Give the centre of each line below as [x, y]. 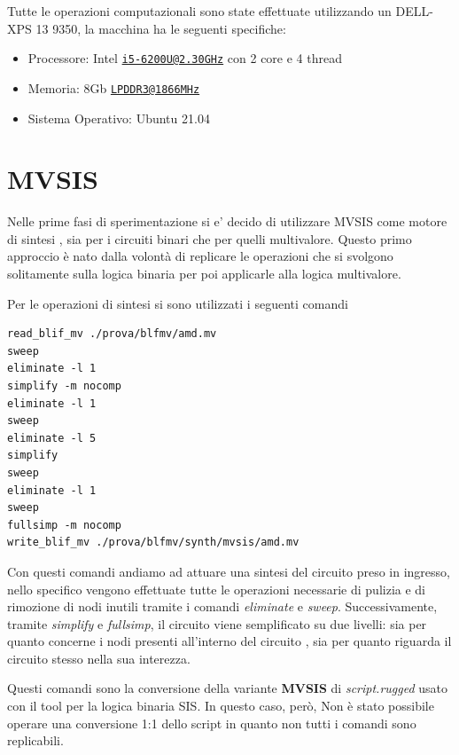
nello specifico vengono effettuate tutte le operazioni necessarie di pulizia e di [216, 589]
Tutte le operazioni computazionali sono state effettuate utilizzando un [199, 11]
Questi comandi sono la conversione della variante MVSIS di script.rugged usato [228, 688]
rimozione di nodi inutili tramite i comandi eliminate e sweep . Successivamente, [222, 606]
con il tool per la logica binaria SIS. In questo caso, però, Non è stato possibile [221, 706]
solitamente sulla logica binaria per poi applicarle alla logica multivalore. [204, 273]
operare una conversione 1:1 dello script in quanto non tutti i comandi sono [212, 723]
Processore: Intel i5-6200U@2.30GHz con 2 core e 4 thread [185, 58]
